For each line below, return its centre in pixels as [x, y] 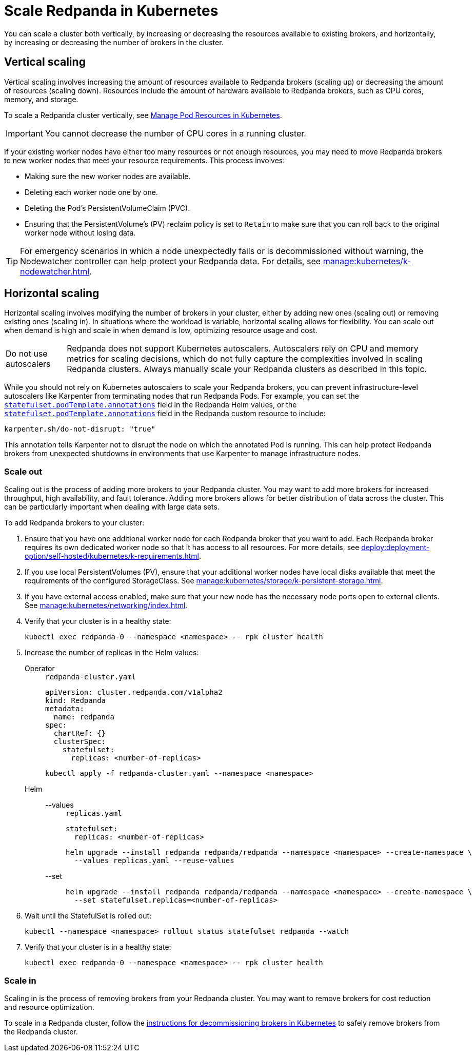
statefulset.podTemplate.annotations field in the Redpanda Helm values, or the [151, 405]
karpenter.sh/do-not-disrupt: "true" [80, 429]
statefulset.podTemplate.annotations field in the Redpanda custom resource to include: [165, 414]
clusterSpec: [80, 742]
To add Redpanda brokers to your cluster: [74, 523]
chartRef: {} [80, 734]
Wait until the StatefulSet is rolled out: [88, 916]
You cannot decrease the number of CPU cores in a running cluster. [175, 133]
